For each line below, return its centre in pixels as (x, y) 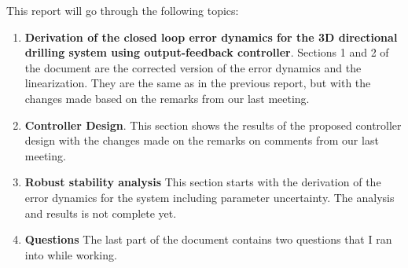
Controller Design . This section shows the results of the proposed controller (213, 125)
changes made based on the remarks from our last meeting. (167, 98)
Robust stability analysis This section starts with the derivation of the (203, 182)
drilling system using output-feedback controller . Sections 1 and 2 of (207, 52)
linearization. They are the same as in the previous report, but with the (198, 83)
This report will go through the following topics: (123, 10)
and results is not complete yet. (101, 213)
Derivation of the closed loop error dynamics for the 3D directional (211, 37)
